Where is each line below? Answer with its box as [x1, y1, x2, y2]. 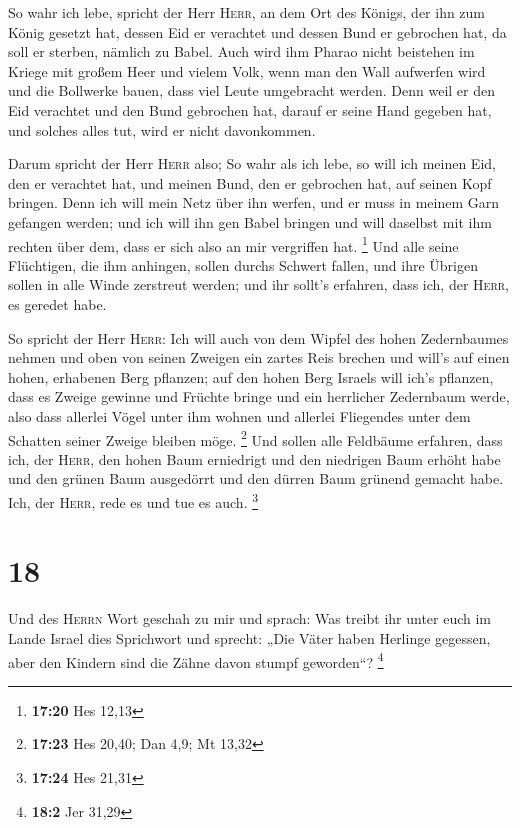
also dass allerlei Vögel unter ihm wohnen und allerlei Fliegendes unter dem [8, 405, 471, 426]
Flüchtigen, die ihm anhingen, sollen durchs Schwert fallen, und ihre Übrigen [8, 254, 478, 275]
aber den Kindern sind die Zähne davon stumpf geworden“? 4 [8, 648, 384, 672]
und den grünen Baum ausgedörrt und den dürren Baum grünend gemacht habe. [8, 468, 504, 489]
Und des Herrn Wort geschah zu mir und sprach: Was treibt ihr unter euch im [8, 608, 492, 629]
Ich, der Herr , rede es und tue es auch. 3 [8, 488, 259, 512]
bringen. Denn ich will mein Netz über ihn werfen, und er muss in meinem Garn [8, 192, 500, 213]
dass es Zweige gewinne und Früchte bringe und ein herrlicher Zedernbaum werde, [8, 386, 510, 407]
